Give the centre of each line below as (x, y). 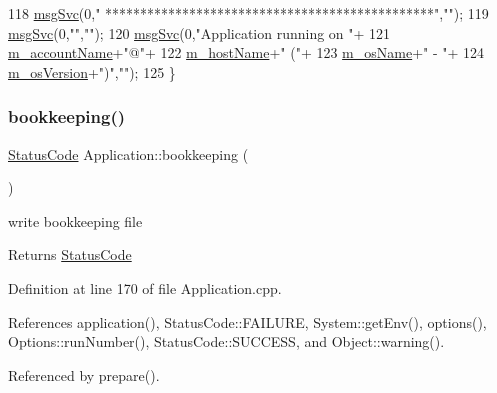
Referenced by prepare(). (84, 374)
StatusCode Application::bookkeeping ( (128, 153)
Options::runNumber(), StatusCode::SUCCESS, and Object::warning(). (226, 341)
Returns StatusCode (70, 254)
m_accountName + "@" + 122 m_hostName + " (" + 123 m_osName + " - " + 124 (246, 52)
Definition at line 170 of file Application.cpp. (145, 287)
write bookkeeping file (75, 220)
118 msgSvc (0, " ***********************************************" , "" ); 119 (248, 13)
